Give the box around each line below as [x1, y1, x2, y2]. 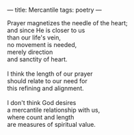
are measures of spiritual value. [7, 121, 96, 128]
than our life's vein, [7, 33, 62, 42]
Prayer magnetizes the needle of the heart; [7, 19, 128, 27]
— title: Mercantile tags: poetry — [7, 6, 103, 14]
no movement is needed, [7, 41, 77, 48]
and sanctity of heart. [7, 55, 68, 63]
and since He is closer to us [7, 27, 85, 34]
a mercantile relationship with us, [7, 106, 100, 114]
